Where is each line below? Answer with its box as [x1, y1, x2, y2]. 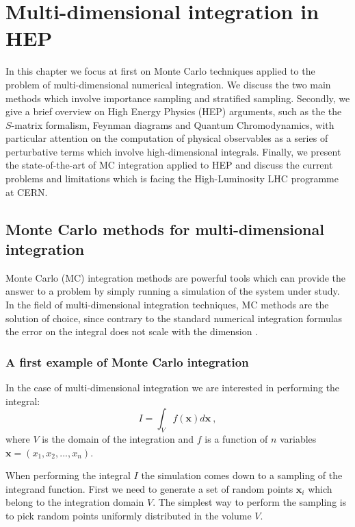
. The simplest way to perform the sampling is [153, 495, 347, 509]
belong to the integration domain [5, 495, 144, 509]
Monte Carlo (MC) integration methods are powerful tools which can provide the [5, 270, 345, 284]
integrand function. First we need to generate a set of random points [5, 481, 293, 495]
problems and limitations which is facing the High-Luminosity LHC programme [5, 171, 339, 186]
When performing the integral [5, 468, 131, 482]
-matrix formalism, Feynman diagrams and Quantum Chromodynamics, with [11, 117, 334, 132]
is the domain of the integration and [42, 432, 194, 446]
